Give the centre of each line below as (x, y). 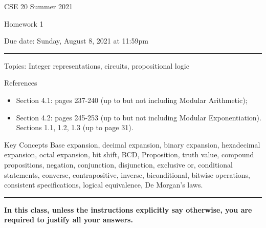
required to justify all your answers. (69, 220)
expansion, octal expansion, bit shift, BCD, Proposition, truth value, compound (129, 154)
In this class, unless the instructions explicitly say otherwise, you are (128, 209)
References (21, 83)
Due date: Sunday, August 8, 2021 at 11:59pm (76, 41)
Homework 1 (24, 23)
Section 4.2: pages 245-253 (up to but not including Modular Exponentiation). (139, 117)
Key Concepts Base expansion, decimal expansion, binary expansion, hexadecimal (132, 144)
